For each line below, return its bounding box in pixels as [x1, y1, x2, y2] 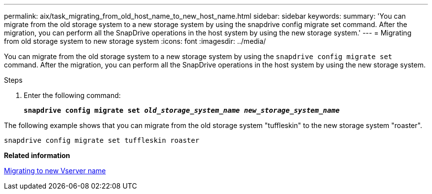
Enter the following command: [24, 91, 121, 99]
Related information [4, 151, 71, 160]
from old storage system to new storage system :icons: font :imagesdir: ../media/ [4, 37, 266, 45]
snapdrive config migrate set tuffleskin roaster [4, 136, 200, 144]
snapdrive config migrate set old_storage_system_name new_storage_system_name [24, 106, 340, 114]
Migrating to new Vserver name [4, 166, 106, 175]
